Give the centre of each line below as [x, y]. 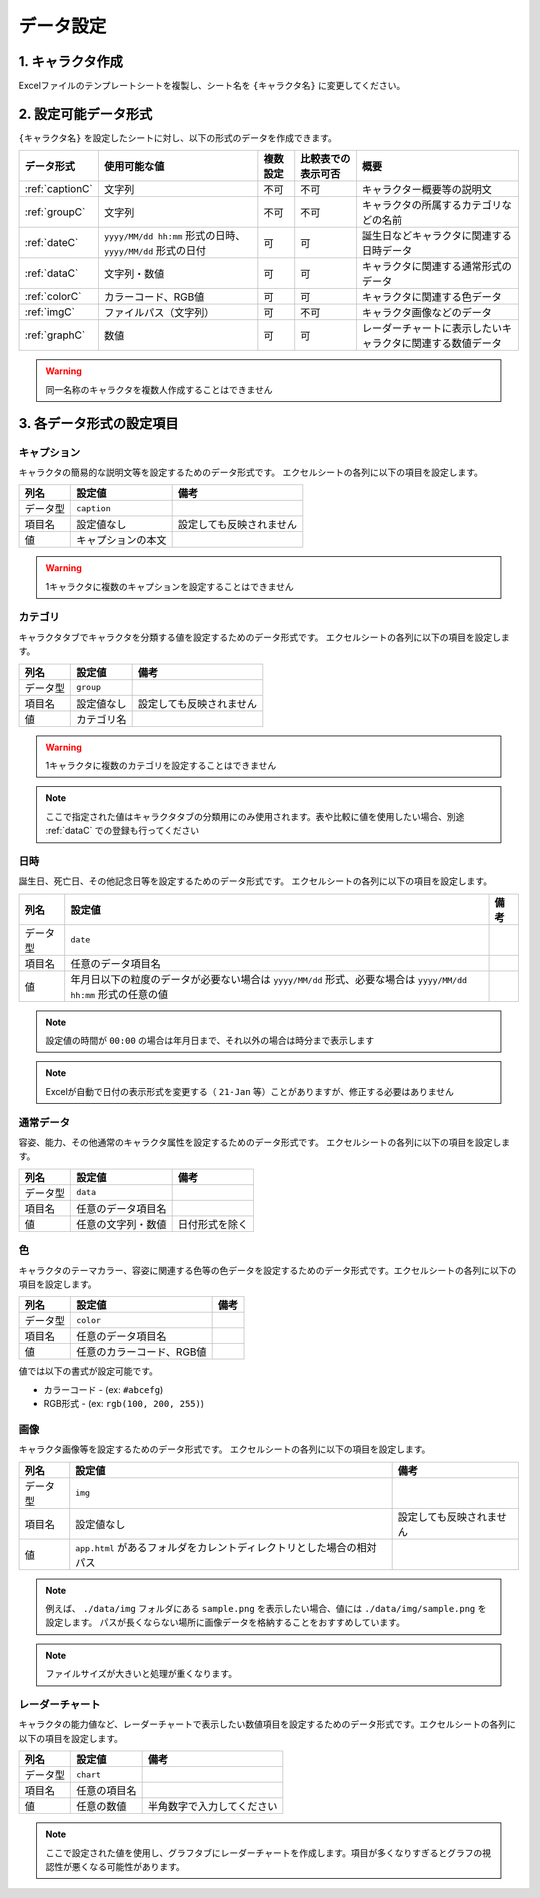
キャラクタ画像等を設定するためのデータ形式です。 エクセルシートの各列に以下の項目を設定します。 [224, 1449]
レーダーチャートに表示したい [432, 328]
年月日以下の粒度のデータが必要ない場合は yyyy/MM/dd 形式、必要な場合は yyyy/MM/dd [269, 979]
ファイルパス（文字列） [159, 313]
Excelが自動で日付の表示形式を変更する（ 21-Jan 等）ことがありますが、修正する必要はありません [250, 1091]
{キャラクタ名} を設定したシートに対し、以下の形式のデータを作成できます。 [177, 137]
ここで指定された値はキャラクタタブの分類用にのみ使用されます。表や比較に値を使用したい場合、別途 [255, 816]
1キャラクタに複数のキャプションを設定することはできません [169, 586]
